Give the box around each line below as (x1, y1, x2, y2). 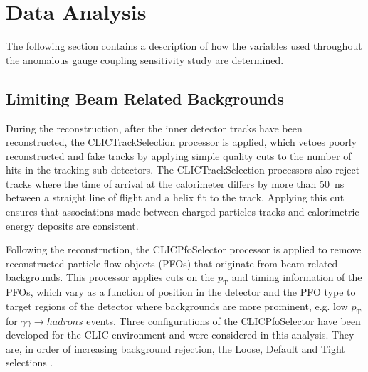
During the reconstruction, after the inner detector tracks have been (6, 120, 303, 135)
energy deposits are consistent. (6, 218, 139, 233)
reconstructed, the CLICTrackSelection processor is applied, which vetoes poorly (6, 134, 357, 149)
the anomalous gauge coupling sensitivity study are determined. (6, 52, 284, 67)
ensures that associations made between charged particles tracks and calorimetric (6, 204, 359, 219)
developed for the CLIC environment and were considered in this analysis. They (6, 327, 354, 342)
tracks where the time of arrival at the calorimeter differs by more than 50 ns (6, 176, 345, 191)
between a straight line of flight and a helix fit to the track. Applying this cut (6, 190, 345, 205)
